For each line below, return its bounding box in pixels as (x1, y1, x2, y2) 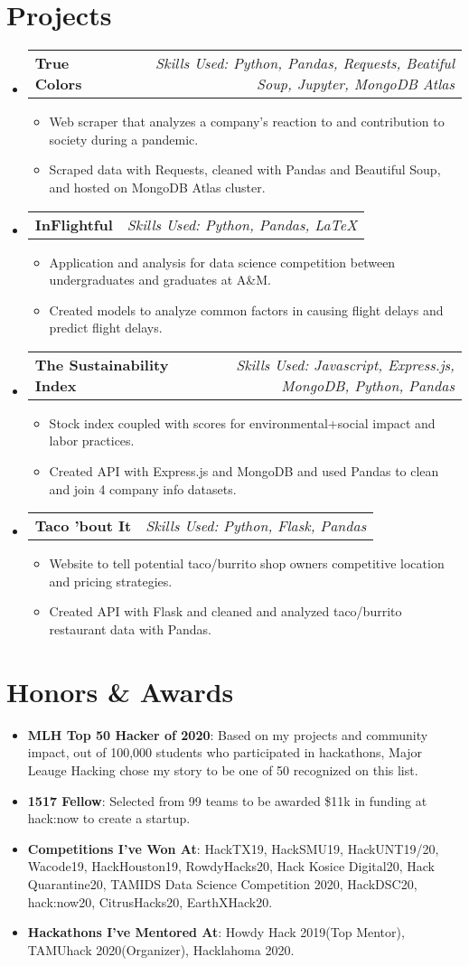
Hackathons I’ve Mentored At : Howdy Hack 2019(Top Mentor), (27, 923, 405, 942)
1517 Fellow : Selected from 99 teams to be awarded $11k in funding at (27, 791, 427, 810)
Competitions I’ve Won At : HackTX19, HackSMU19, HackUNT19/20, (27, 839, 439, 858)
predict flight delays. (49, 318, 163, 337)
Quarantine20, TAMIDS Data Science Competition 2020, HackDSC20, (27, 874, 417, 893)
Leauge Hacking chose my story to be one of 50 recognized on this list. (27, 760, 418, 779)
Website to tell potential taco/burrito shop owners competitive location (49, 554, 445, 573)
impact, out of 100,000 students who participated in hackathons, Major (27, 743, 423, 762)
